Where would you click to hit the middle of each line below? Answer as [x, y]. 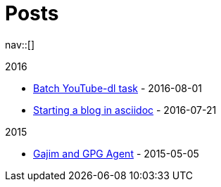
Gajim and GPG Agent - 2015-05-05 [116, 153]
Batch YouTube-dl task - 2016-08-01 [118, 88]
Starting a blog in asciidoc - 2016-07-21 [125, 110]
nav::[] [20, 44]
